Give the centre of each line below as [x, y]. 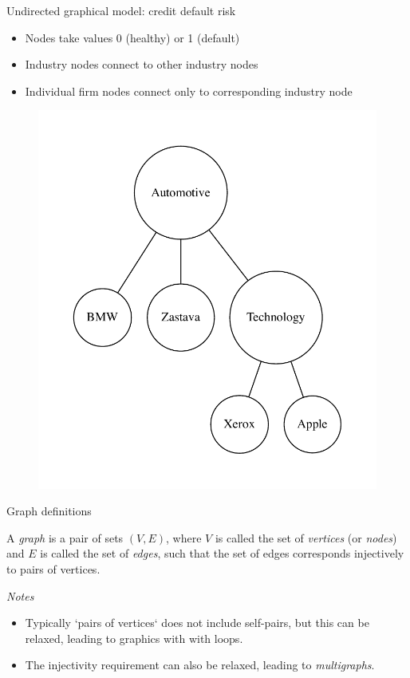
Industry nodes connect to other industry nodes [142, 64]
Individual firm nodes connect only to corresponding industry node [189, 91]
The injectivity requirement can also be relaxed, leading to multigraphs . [200, 665]
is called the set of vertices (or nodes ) [306, 537]
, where [184, 537]
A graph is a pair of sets [65, 537]
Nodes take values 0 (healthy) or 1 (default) [132, 37]
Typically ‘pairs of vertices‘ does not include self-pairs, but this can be [197, 623]
